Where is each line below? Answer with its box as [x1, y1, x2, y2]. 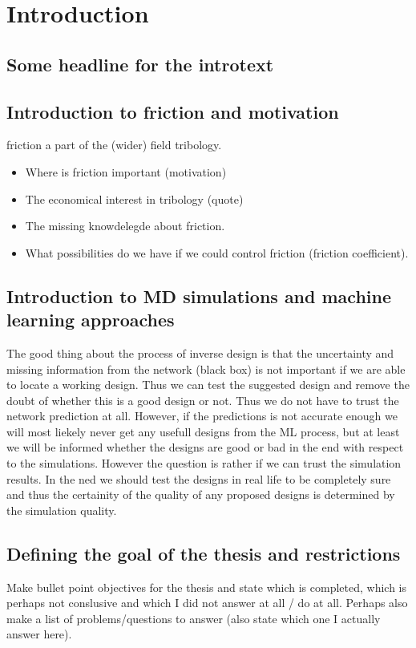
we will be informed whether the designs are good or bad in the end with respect [6, 439, 404, 456]
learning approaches [6, 307, 175, 332]
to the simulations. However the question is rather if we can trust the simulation [6, 455, 402, 472]
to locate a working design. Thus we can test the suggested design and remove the [6, 376, 410, 393]
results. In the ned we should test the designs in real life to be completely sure [6, 470, 391, 487]
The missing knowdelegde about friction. [25, 217, 225, 234]
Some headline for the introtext [6, 51, 274, 76]
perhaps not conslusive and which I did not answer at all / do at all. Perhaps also [6, 594, 408, 611]
